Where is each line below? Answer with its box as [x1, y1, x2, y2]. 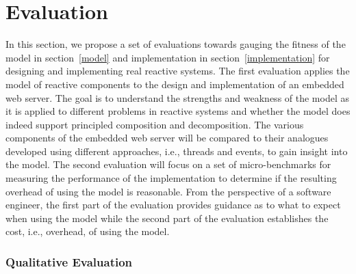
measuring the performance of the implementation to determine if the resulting [5, 171, 337, 185]
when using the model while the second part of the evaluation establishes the [5, 210, 329, 225]
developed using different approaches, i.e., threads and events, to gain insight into [5, 143, 348, 158]
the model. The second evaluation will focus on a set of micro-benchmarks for [5, 157, 331, 172]
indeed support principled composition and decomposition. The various [5, 117, 304, 131]
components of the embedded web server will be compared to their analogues [5, 131, 329, 145]
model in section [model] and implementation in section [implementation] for [5, 50, 330, 64]
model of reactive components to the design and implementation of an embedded [5, 77, 344, 91]
